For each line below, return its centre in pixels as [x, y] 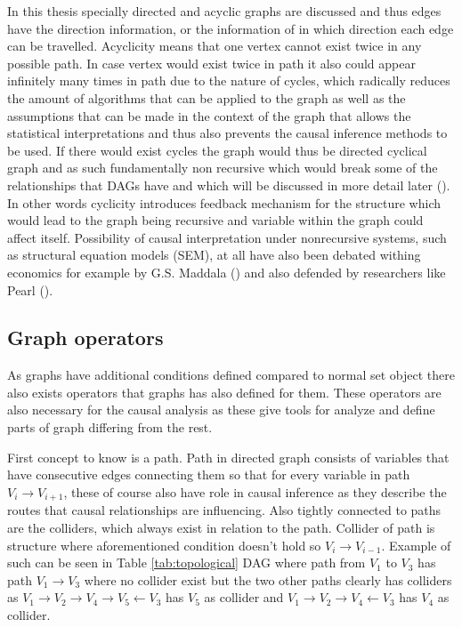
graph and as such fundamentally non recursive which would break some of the [223, 168]
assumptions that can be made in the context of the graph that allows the [209, 115]
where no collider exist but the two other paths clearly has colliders [268, 579]
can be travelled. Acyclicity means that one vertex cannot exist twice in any [215, 46]
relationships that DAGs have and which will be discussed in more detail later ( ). [229, 185]
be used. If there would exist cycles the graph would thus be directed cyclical [217, 150]
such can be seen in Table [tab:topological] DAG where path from [186, 563]
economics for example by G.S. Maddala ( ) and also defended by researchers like [227, 272]
